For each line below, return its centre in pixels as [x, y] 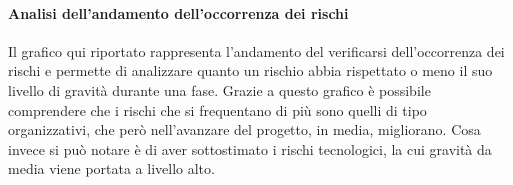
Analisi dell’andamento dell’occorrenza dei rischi [178, 12]
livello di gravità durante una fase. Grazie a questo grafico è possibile [219, 89]
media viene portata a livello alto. [111, 168]
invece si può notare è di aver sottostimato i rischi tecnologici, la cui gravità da [250, 148]
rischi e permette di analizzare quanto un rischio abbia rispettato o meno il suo [250, 70]
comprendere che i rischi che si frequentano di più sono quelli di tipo [217, 109]
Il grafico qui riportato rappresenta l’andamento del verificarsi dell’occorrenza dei [256, 50]
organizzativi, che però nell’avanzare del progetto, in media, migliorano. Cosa [244, 129]
